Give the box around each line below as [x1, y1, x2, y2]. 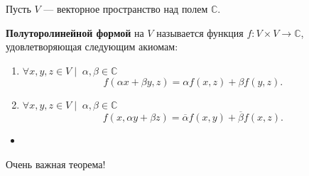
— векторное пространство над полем [43, 1, 208, 16]
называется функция [156, 25, 244, 40]
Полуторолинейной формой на [6, 25, 144, 40]
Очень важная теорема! [6, 156, 106, 171]
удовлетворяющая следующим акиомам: [6, 39, 178, 54]
